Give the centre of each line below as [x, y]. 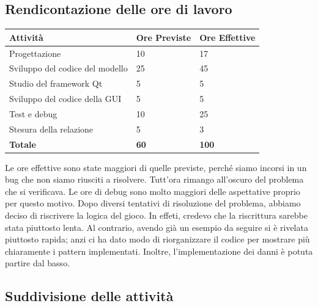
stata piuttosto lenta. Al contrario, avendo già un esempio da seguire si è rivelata [157, 227]
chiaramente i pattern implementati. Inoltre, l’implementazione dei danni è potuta [159, 251]
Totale [23, 144]
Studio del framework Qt [56, 83]
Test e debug [33, 113]
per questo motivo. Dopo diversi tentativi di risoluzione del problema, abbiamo [153, 203]
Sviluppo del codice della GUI [65, 99]
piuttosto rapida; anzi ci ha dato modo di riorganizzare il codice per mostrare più [157, 239]
